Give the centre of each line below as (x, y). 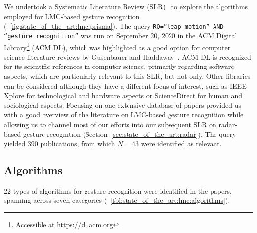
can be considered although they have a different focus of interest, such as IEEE (125, 85)
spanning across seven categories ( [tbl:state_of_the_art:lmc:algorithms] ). (117, 200)
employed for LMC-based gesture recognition (72, 16)
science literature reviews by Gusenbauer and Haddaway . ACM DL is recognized (128, 56)
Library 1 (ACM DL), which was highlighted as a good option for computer (117, 46)
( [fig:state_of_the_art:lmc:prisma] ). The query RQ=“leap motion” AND (114, 26)
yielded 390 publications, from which (60, 144)
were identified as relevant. (181, 144)
